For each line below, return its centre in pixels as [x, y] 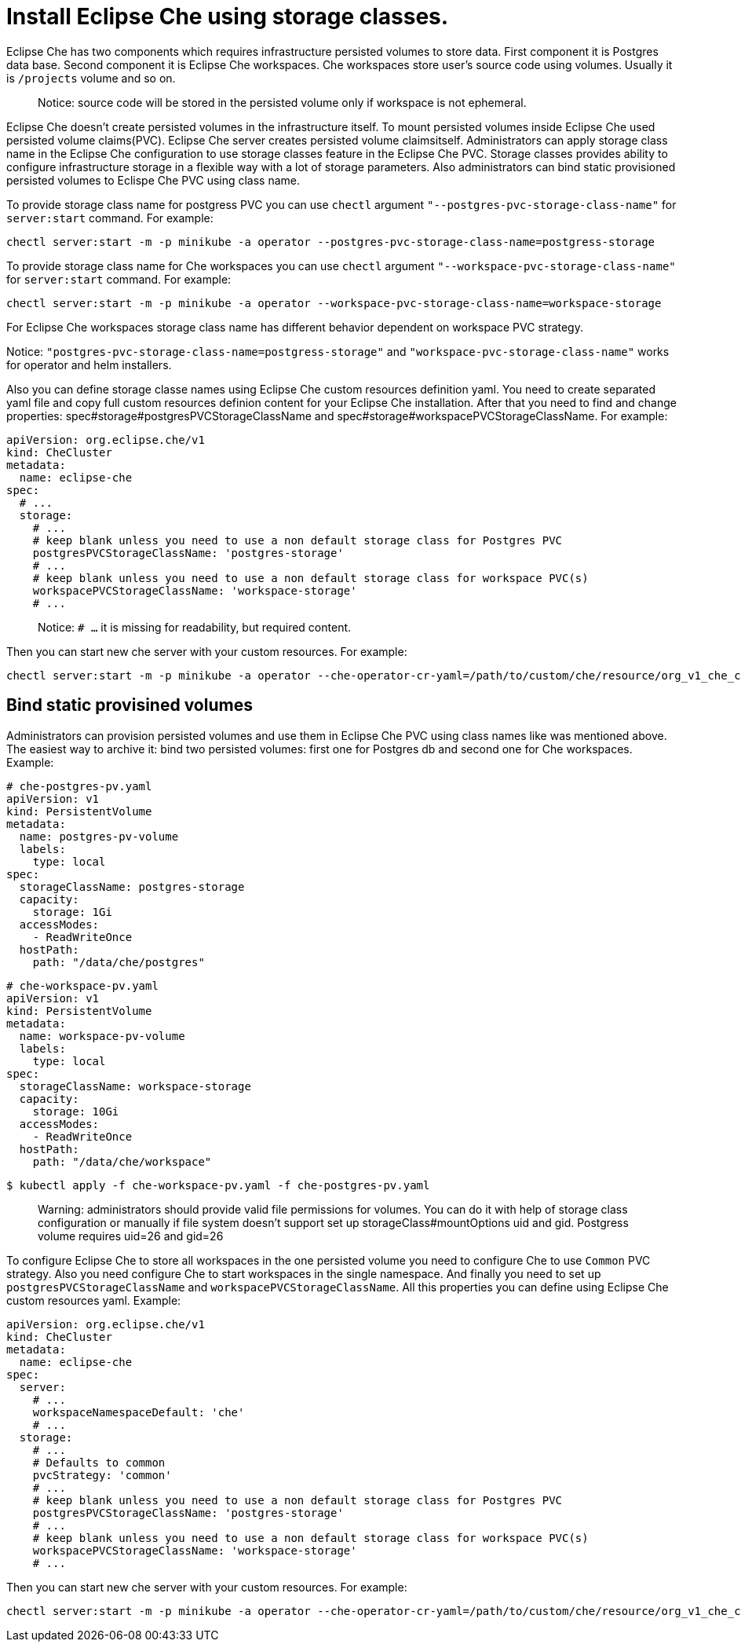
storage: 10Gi [76, 1111]
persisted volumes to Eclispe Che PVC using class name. [153, 180]
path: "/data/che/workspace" [122, 1161]
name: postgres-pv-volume [99, 836]
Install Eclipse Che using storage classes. [228, 16]
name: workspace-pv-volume [102, 1036]
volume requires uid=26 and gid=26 [131, 1236]
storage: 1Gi [72, 912]
